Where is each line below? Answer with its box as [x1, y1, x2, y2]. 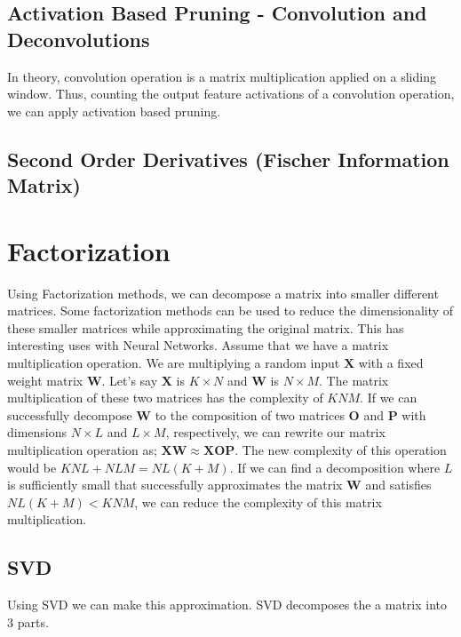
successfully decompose [7, 405, 132, 424]
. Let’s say [101, 370, 158, 389]
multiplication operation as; [7, 441, 157, 459]
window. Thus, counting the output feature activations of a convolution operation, [7, 84, 455, 103]
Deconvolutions [7, 25, 150, 52]
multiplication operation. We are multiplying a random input [7, 354, 340, 372]
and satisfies [365, 475, 432, 494]
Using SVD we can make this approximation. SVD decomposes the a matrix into [7, 595, 448, 614]
